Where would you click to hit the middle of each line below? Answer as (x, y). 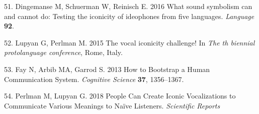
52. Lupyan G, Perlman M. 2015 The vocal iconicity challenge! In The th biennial (129, 42)
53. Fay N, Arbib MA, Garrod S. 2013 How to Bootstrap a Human (107, 69)
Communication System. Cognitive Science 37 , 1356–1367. (94, 79)
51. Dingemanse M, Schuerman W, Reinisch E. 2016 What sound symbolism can (128, 6)
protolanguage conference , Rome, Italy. (63, 52)
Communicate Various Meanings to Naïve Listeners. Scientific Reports (112, 105)
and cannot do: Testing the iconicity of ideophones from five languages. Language (129, 16)
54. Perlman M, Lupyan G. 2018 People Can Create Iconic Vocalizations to (120, 96)
